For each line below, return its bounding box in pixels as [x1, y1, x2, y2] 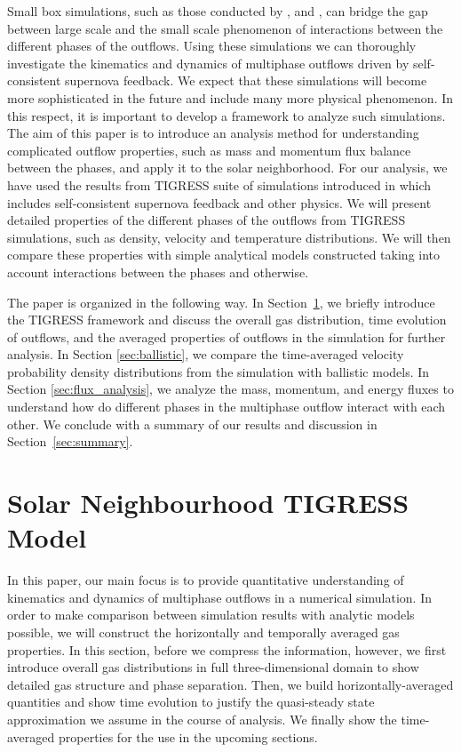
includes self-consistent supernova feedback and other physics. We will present [7, 193, 432, 212]
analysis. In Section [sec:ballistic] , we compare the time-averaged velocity [7, 345, 404, 364]
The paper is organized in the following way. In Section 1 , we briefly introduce [7, 292, 435, 311]
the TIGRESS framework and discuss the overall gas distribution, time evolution [7, 310, 447, 329]
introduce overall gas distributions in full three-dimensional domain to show [7, 658, 419, 676]
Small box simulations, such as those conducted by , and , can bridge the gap [7, 2, 428, 20]
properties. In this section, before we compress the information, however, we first [7, 640, 447, 659]
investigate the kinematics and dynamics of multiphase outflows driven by [7, 53, 409, 72]
